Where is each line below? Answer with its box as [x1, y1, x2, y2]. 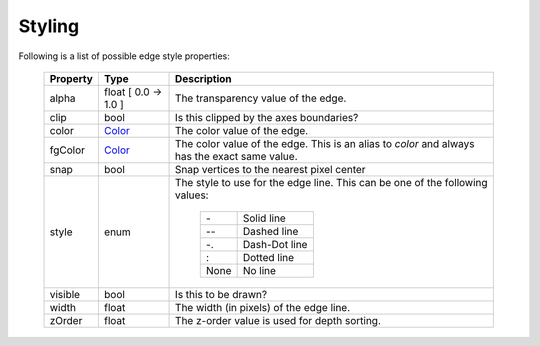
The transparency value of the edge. [175, 91, 347, 105]
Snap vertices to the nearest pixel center [175, 162, 366, 176]
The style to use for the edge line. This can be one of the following [175, 175, 489, 189]
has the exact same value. [175, 149, 298, 163]
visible [49, 287, 80, 301]
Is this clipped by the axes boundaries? [175, 110, 359, 124]
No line [242, 263, 277, 277]
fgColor [49, 143, 85, 157]
